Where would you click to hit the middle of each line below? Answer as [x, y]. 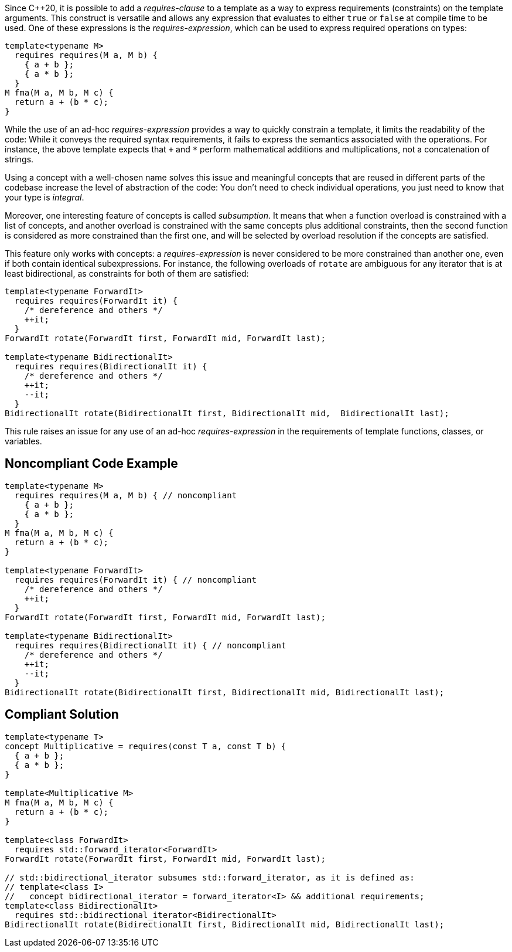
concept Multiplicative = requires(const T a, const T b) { [146, 746]
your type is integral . [45, 197]
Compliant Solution [62, 715]
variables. [23, 441]
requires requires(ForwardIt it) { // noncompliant [135, 579]
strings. [19, 159]
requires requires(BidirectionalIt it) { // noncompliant [150, 645]
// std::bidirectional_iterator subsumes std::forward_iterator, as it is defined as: [210, 877]
